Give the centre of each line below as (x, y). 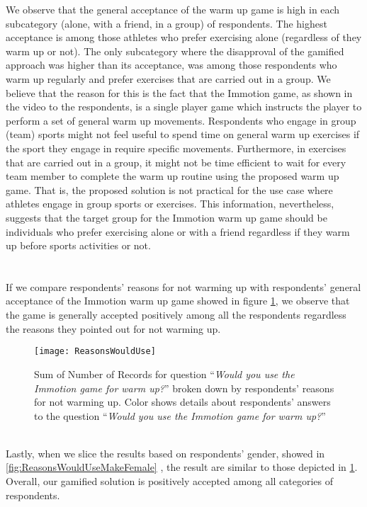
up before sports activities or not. (78, 245)
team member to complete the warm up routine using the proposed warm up (173, 176)
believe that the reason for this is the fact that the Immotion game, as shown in (179, 92)
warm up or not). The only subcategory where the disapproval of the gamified (175, 51)
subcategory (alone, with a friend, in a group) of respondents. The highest (166, 23)
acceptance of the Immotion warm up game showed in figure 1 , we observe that (178, 301)
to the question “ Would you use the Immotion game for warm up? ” (180, 415)
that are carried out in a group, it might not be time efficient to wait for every (176, 162)
